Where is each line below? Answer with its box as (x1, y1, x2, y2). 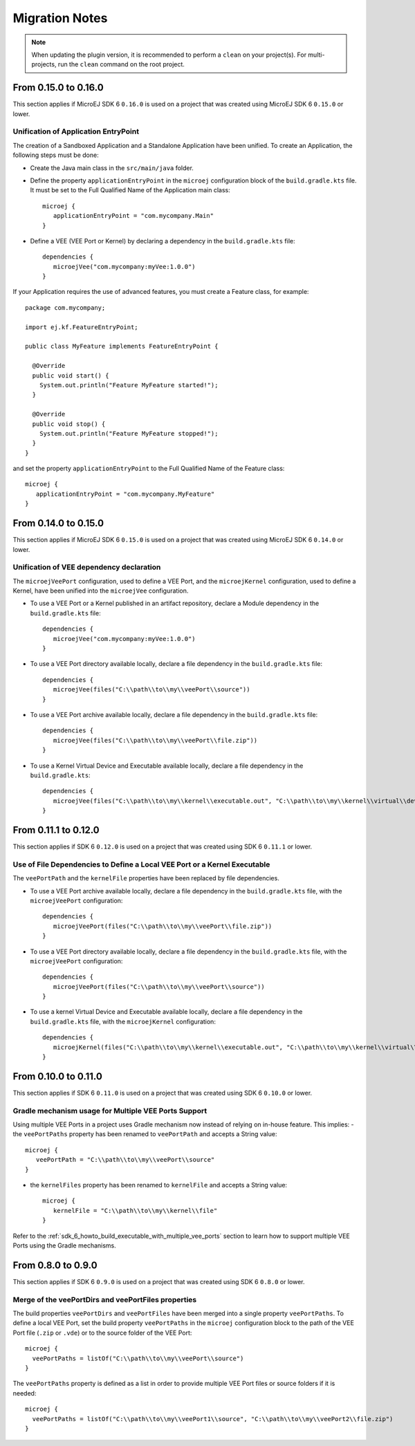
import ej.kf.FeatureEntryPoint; (25, 323, 138, 331)
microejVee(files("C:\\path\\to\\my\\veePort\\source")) (53, 685, 250, 694)
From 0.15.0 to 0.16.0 (12, 82, 104, 93)
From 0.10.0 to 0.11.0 (12, 1070, 103, 1082)
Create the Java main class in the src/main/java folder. (30, 163, 194, 172)
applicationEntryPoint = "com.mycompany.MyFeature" (35, 490, 215, 498)
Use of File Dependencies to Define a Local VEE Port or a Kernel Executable (12, 860, 270, 869)
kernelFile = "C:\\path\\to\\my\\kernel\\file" (53, 1207, 218, 1214)
